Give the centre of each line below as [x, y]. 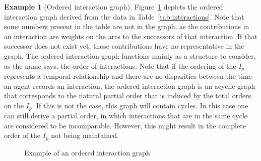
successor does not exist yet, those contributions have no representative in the [124, 46]
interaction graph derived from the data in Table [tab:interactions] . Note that [124, 16]
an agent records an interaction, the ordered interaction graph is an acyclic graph [130, 86]
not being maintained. [85, 135]
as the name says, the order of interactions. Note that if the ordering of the [120, 65]
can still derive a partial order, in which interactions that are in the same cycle [126, 116]
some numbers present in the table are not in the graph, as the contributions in [127, 26]
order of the [22, 135]
